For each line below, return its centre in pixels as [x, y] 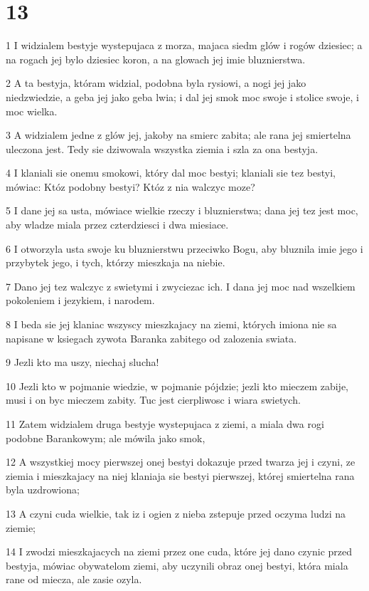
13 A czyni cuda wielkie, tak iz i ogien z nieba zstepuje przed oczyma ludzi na [176, 513]
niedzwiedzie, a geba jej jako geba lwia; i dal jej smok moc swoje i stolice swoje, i [182, 96]
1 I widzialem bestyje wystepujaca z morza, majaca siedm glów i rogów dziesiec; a [184, 45]
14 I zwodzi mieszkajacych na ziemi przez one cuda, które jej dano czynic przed [179, 551]
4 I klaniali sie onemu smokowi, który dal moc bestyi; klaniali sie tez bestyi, [171, 173]
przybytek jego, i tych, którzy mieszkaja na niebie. [116, 262]
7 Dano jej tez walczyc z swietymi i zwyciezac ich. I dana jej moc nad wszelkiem [181, 286]
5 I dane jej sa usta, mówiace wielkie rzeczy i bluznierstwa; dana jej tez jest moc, [182, 210]
